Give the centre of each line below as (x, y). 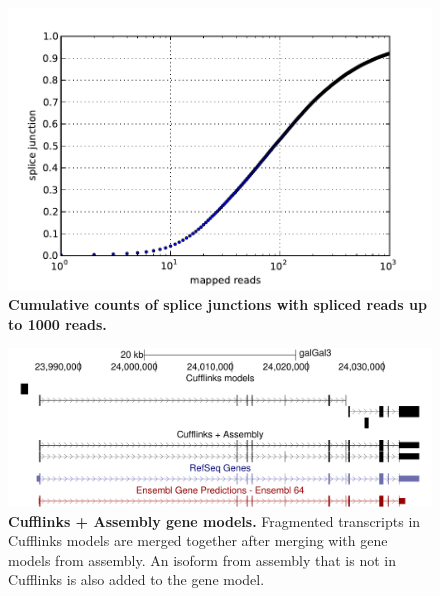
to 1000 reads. (57, 323)
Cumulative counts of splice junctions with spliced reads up (217, 304)
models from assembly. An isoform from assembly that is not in (202, 559)
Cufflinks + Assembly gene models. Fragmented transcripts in (214, 520)
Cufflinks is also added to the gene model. (136, 579)
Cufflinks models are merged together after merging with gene (198, 540)
